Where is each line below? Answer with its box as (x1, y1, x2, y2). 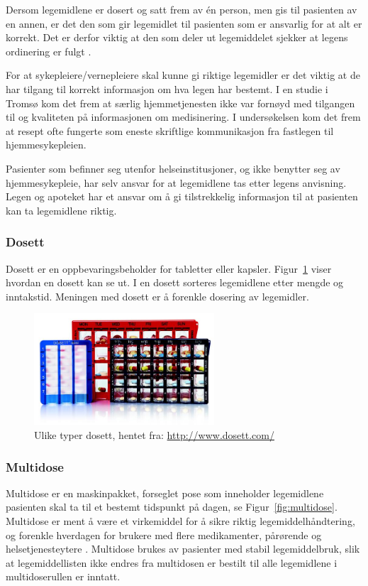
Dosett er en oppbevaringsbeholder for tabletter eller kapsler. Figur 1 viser (6, 261, 332, 276)
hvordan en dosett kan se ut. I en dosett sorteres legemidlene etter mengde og (6, 275, 344, 290)
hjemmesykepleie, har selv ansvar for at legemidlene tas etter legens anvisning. (6, 175, 347, 190)
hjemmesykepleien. (6, 137, 87, 152)
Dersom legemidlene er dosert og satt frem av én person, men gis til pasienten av (6, 2, 357, 16)
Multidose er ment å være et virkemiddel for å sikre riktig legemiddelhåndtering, (6, 514, 355, 528)
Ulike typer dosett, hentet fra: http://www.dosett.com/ (34, 428, 274, 443)
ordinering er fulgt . (6, 43, 91, 58)
